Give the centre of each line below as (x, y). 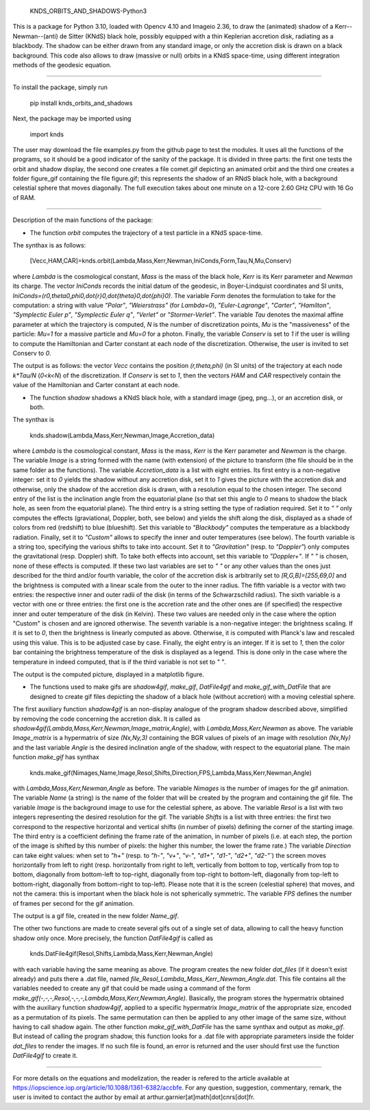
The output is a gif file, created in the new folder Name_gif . (96, 916)
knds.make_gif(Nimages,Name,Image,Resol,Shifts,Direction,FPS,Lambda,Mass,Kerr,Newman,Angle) (171, 773)
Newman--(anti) (35, 36)
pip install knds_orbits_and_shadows (81, 103)
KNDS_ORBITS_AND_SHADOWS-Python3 (88, 11)
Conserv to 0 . (32, 353)
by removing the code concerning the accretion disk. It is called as (107, 719)
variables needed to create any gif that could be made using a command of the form (132, 988)
